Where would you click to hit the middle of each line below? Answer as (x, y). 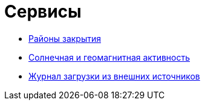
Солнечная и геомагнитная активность (109, 57)
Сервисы (43, 12)
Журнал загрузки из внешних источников (114, 76)
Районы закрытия (65, 38)
